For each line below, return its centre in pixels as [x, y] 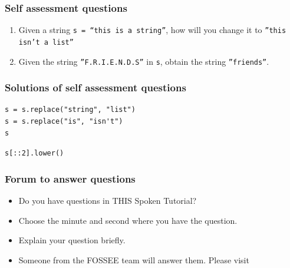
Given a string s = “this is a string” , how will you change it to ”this [152, 30]
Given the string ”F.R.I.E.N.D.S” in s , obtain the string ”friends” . [144, 61]
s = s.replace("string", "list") [70, 110]
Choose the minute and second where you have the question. [128, 220]
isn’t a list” [46, 42]
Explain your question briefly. [72, 240]
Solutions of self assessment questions [95, 87]
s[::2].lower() [34, 153]
